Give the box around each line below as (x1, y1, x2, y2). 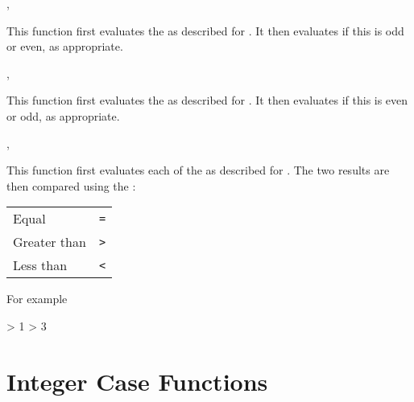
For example (6, 290, 68, 307)
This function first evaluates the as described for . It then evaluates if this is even (6, 92, 408, 109)
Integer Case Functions (6, 364, 268, 397)
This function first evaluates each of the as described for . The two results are (6, 162, 390, 178)
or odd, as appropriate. (6, 107, 120, 124)
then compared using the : (6, 177, 136, 194)
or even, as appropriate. (6, 38, 123, 55)
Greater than (13, 232, 86, 252)
